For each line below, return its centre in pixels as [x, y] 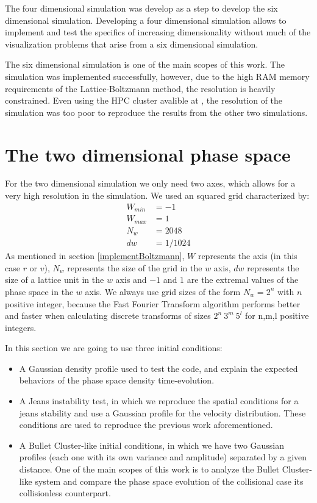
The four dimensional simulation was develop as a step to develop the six [141, 8]
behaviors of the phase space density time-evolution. [117, 380]
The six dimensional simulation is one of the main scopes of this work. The [145, 64]
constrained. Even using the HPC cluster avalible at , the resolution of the [144, 100]
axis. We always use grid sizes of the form [163, 291]
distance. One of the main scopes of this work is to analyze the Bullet [149, 469]
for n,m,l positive [277, 316]
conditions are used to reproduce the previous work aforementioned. [146, 425]
